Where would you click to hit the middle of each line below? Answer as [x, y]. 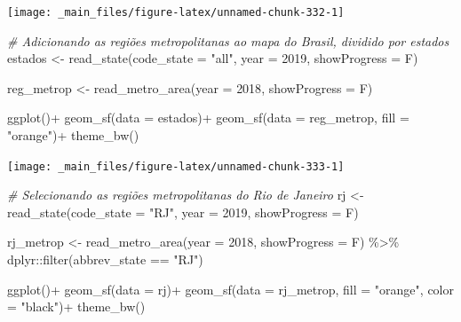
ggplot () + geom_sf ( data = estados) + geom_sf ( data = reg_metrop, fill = [208, 118]
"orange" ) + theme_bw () [73, 135]
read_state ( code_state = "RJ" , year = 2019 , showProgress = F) [183, 212]
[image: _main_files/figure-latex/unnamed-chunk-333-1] [176, 166]
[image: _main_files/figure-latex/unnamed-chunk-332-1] [176, 12]
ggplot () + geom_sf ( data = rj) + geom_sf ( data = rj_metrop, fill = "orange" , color [230, 289]
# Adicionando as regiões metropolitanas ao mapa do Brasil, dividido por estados [228, 40]
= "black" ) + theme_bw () [76, 306]
